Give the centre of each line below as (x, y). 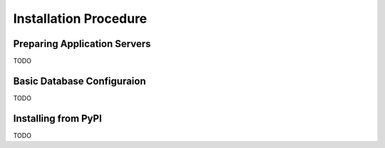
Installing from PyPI (58, 118)
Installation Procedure (80, 18)
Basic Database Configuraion (79, 81)
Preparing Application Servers (82, 44)
